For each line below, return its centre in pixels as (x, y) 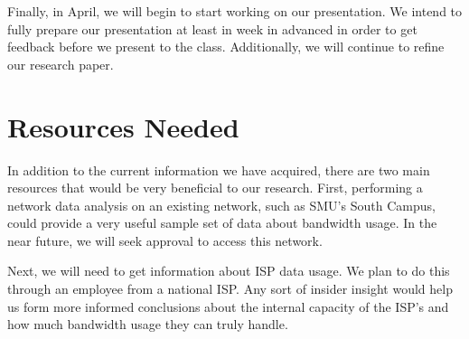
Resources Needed (123, 126)
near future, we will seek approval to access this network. (165, 240)
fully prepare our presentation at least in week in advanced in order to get (212, 28)
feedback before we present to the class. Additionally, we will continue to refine (226, 47)
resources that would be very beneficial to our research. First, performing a (215, 188)
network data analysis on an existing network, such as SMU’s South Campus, (221, 205)
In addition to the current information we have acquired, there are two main (219, 169)
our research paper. (61, 64)
